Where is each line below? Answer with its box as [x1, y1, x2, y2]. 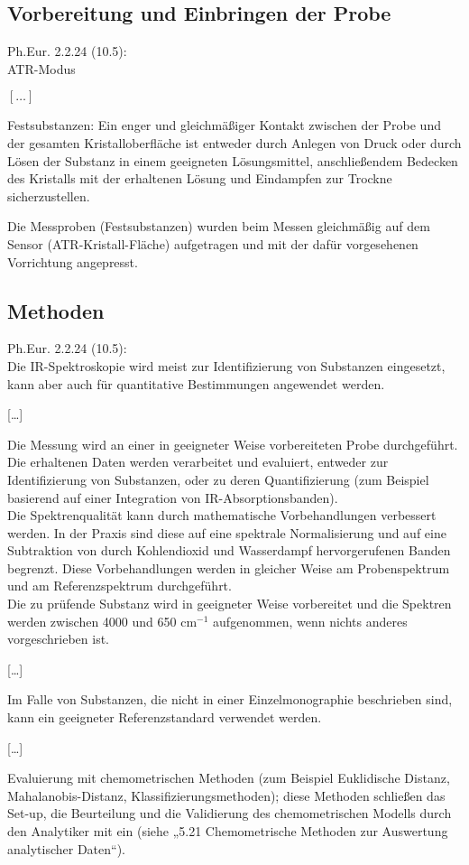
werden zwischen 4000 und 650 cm [7, 611, 198, 630]
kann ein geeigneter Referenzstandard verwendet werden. [7, 708, 322, 727]
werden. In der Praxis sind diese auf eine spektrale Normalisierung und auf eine [7, 523, 446, 542]
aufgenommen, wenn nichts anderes [213, 611, 408, 630]
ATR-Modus [7, 59, 76, 78]
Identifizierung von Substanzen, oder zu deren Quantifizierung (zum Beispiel [7, 470, 429, 488]
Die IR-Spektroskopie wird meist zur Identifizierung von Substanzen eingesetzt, [7, 356, 446, 375]
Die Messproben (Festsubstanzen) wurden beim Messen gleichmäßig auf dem [7, 217, 430, 236]
